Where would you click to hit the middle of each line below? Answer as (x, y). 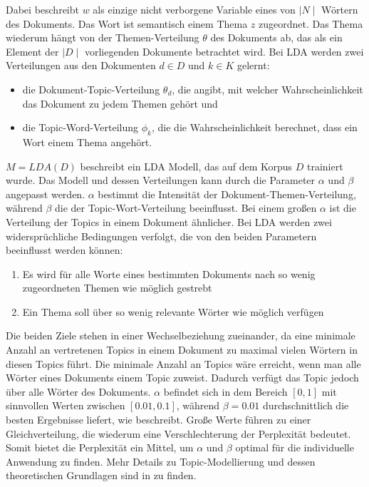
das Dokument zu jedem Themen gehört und (120, 103)
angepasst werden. (46, 194)
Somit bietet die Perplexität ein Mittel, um (100, 447)
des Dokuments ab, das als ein (276, 37)
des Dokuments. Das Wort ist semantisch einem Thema (127, 23)
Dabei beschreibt (42, 9)
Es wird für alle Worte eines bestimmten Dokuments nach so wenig (169, 273)
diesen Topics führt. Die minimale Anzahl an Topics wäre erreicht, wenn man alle (183, 363)
